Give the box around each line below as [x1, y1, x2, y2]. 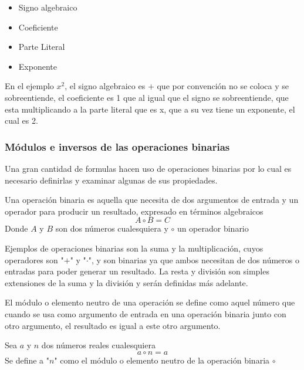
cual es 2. [5, 114, 38, 127]
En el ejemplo [5, 80, 54, 92]
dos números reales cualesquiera [41, 339, 156, 351]
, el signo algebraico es [65, 80, 146, 92]
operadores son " [5, 253, 64, 266]
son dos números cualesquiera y [55, 222, 168, 235]
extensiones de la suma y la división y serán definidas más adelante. [5, 276, 248, 288]
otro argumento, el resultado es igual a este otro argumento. [5, 319, 221, 331]
